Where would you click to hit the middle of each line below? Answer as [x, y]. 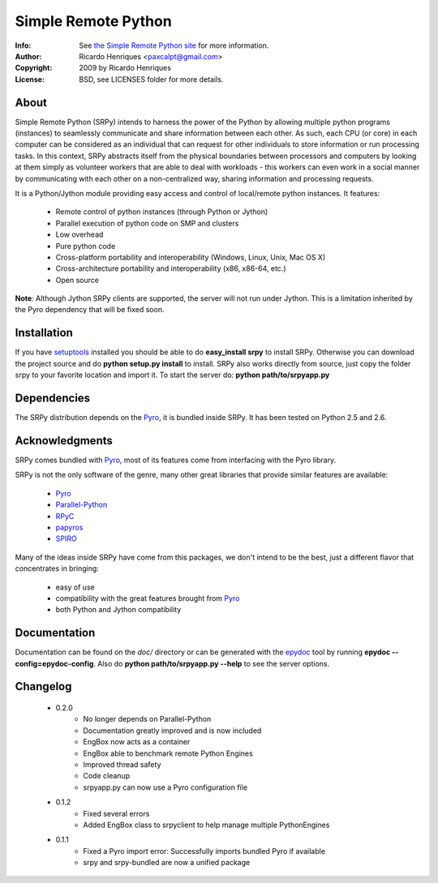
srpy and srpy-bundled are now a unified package [167, 863]
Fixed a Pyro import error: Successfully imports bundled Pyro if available [204, 851]
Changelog [43, 686]
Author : [28, 56]
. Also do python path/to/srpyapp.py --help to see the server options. [212, 663]
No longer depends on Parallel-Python [147, 719]
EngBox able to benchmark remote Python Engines [168, 753]
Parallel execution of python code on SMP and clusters [147, 223]
